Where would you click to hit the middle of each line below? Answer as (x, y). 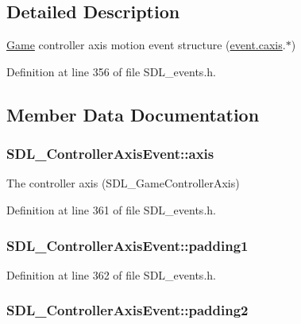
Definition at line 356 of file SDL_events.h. (111, 71)
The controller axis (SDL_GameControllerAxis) (123, 183)
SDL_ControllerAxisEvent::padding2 (127, 310)
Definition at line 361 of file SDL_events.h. (111, 209)
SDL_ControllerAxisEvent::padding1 (127, 245)
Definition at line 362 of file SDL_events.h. (111, 274)
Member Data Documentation (133, 114)
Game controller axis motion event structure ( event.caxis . (146, 45)
